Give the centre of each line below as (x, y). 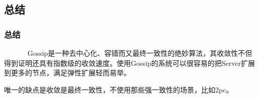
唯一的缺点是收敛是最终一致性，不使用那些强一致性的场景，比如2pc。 (119, 89)
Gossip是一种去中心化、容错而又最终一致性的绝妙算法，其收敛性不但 (140, 53)
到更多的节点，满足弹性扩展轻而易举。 (67, 73)
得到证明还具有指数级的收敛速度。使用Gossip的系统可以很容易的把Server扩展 (129, 63)
